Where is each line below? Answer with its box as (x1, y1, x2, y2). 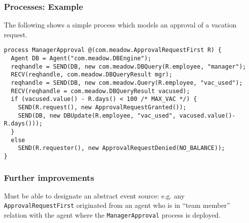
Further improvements (4, 171, 94, 183)
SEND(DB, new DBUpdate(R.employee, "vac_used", (18, 112, 176, 119)
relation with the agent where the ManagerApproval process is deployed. (4, 210, 221, 220)
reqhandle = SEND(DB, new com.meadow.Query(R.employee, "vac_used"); (11, 79, 243, 87)
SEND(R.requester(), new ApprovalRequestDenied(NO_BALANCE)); (18, 145, 225, 152)
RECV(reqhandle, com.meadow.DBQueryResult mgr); (11, 71, 173, 78)
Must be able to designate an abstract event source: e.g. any (4, 190, 185, 200)
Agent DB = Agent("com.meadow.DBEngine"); (11, 55, 151, 62)
